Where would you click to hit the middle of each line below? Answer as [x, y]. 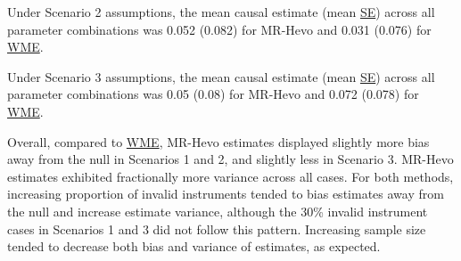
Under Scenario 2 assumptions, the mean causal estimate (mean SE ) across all [221, 12]
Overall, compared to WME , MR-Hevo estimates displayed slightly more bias [218, 141]
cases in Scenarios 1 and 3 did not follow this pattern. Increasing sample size [217, 228]
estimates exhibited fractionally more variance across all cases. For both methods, [230, 176]
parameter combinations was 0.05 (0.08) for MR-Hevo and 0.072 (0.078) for [213, 94]
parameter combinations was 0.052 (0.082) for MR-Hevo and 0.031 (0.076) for [219, 29]
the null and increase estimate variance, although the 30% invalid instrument [218, 211]
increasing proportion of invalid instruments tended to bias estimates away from [226, 194]
